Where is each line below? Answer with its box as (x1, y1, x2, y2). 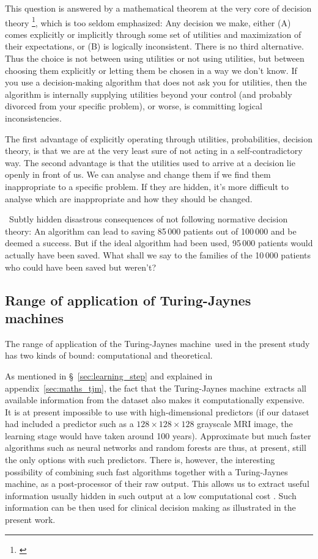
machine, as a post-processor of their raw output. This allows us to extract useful (5, 477, 309, 490)
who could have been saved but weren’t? (5, 260, 157, 273)
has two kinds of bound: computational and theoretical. (5, 349, 213, 362)
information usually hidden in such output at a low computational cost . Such (5, 489, 297, 502)
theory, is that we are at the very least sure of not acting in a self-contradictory (5, 144, 303, 157)
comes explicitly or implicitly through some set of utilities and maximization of (5, 27, 301, 40)
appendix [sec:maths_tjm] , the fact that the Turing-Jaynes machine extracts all (5, 381, 306, 394)
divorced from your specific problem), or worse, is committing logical (5, 100, 262, 112)
